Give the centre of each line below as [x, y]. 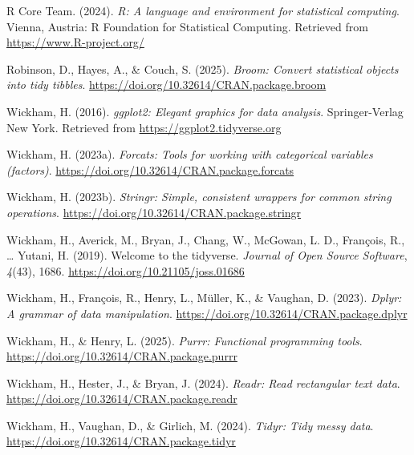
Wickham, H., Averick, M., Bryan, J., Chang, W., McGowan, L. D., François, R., [206, 239]
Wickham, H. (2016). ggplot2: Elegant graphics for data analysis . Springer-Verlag [205, 111]
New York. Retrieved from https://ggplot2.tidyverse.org [144, 127]
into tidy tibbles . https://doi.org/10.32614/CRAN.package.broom [166, 85]
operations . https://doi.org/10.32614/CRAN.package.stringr [154, 212]
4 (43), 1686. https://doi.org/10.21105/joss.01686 [126, 270]
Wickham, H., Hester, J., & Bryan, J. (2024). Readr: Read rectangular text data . [203, 383]
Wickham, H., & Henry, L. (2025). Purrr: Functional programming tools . [185, 340]
